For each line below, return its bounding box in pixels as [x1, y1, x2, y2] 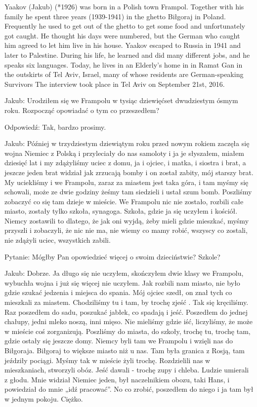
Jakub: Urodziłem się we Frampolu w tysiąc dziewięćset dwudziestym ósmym [4, 95, 238, 106]
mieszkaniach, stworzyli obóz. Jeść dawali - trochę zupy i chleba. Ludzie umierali [4, 365, 249, 375]
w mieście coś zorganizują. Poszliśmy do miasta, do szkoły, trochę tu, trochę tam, [4, 326, 251, 336]
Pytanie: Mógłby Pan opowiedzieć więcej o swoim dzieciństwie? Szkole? [4, 251, 220, 261]
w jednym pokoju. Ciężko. [4, 393, 83, 404]
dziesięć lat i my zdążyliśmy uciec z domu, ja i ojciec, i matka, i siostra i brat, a [4, 157, 246, 168]
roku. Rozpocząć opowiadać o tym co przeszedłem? [4, 105, 159, 115]
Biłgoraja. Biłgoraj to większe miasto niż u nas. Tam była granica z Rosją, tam [4, 345, 245, 355]
